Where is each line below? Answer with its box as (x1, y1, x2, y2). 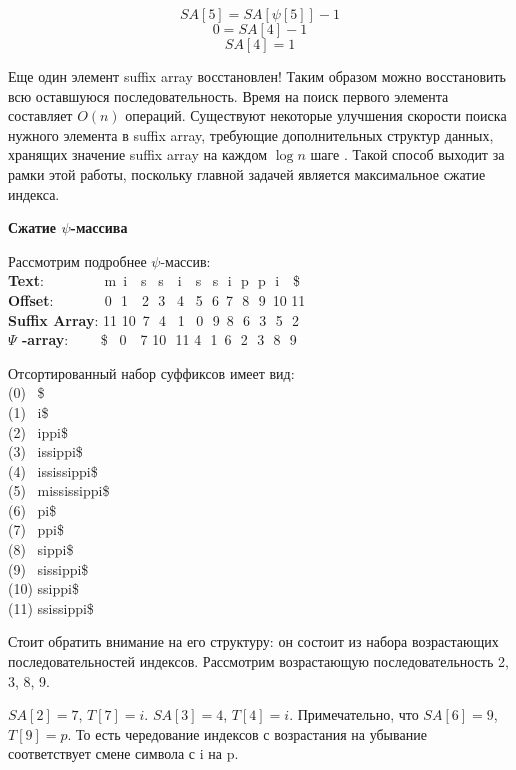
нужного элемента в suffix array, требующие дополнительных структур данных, (8, 124, 494, 145)
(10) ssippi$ (8, 578, 79, 599)
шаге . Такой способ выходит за (310, 144, 505, 165)
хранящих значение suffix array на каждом (8, 144, 268, 165)
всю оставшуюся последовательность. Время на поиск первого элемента (8, 85, 449, 106)
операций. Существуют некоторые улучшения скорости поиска (125, 105, 507, 126)
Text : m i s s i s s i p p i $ (8, 270, 301, 291)
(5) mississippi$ (8, 480, 110, 501)
